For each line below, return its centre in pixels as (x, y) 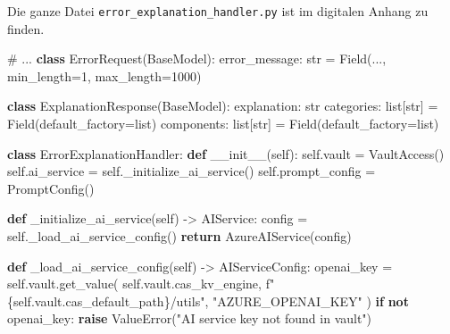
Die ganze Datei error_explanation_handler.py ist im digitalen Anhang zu (218, 11)
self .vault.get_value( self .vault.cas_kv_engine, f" (141, 284)
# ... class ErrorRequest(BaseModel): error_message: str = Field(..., (197, 58)
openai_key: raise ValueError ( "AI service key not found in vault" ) (190, 318)
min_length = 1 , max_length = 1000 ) (104, 75)
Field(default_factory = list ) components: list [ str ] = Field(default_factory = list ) (223, 124)
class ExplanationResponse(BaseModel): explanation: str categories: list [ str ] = (223, 106)
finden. (26, 28)
